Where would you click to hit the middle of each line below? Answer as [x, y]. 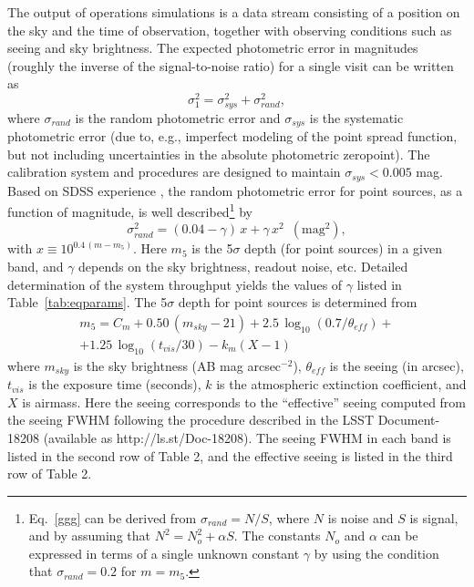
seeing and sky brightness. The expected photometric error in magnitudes [213, 48]
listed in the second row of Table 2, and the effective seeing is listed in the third [230, 455]
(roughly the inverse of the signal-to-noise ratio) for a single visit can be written [231, 65]
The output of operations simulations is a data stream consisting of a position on [234, 12]
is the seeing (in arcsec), [397, 365]
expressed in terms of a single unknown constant [164, 553]
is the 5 [212, 248]
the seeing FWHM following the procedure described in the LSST [191, 420]
